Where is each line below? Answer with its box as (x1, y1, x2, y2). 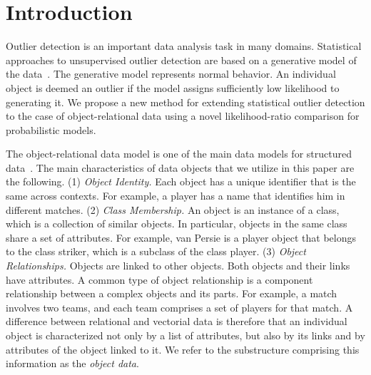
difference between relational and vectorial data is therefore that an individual (6, 314, 347, 329)
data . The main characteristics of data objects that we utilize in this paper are (6, 160, 355, 175)
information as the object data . (6, 356, 139, 371)
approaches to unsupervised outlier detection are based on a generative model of (6, 52, 357, 67)
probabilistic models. (6, 122, 96, 137)
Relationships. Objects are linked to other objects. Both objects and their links (6, 258, 350, 273)
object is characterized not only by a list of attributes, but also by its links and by (6, 328, 365, 342)
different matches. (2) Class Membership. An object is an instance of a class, (6, 202, 340, 217)
